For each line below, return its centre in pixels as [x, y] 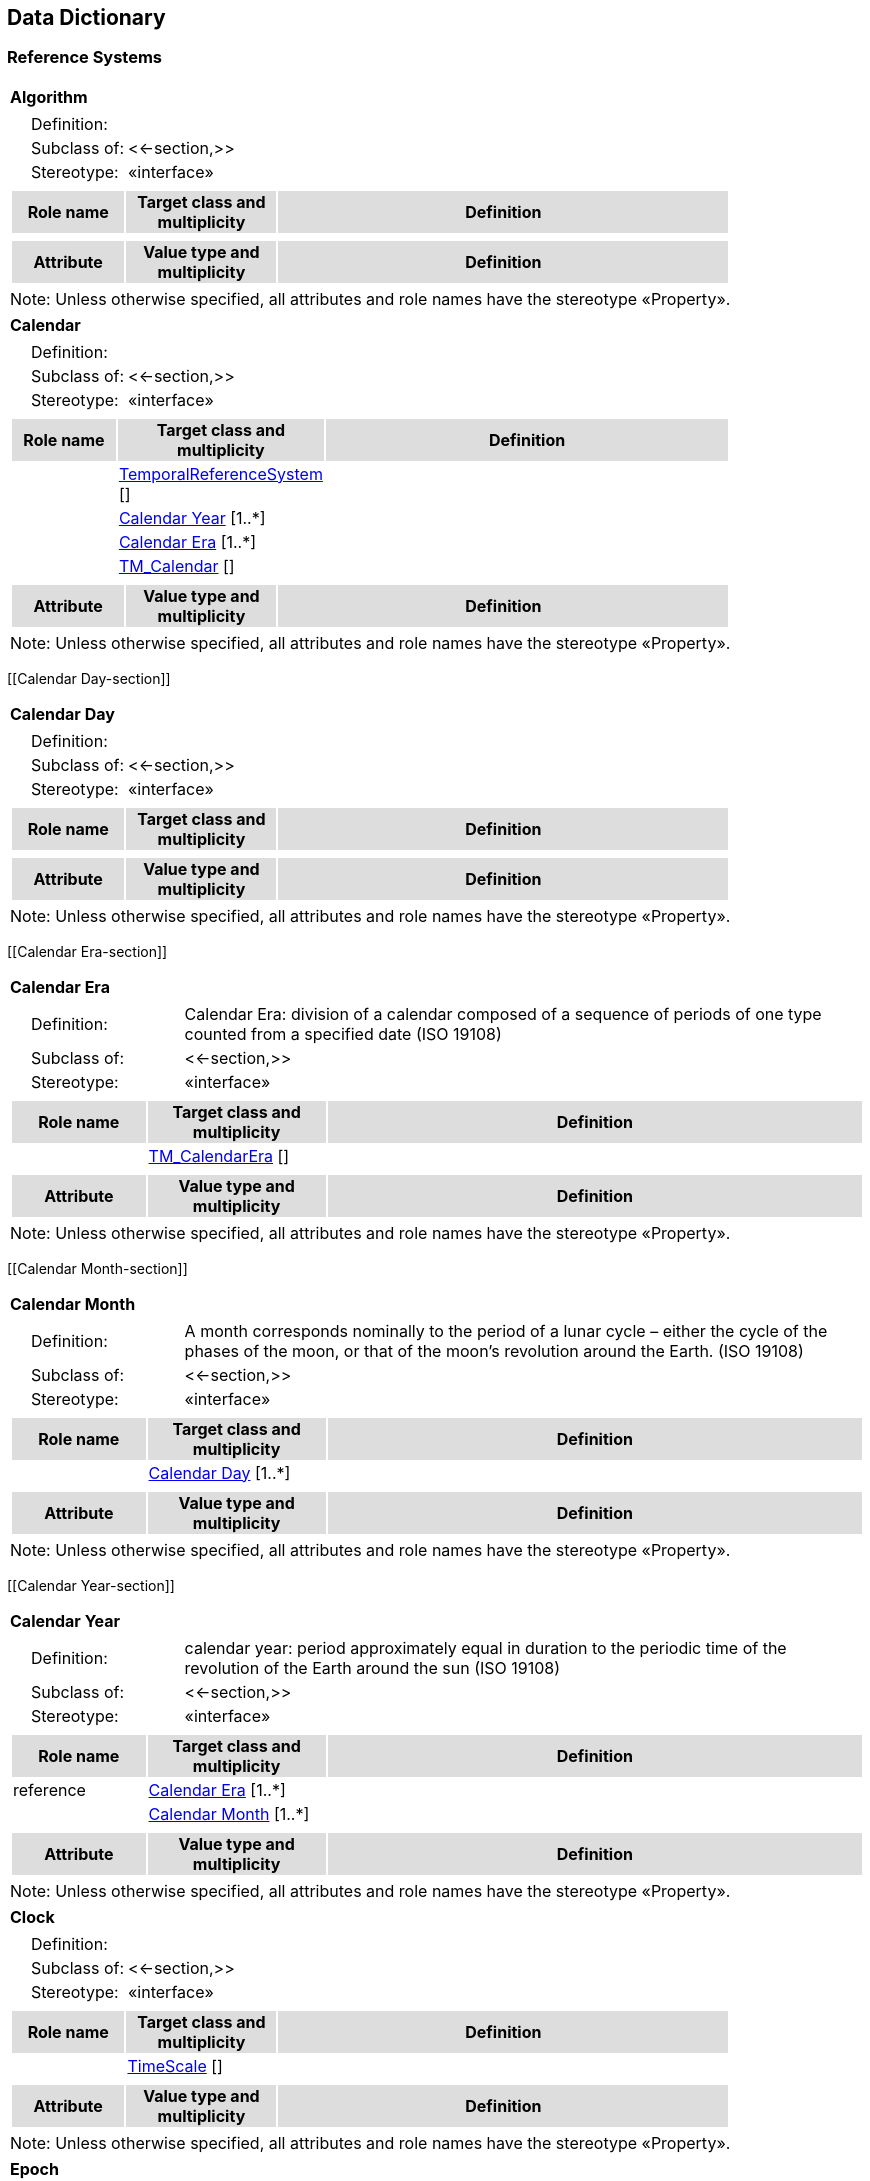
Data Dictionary [86, 17]
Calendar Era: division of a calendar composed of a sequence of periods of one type [503, 1013]
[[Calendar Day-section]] [89, 678]
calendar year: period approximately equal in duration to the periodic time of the [485, 1647]
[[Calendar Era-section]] [87, 951]
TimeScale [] [175, 2065]
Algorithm [49, 96]
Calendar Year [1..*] [192, 517]
